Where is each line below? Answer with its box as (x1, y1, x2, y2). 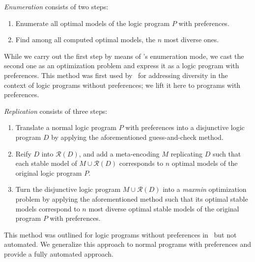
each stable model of (15, 158, 77, 168)
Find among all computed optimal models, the (15, 34, 155, 45)
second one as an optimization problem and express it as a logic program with (4, 60, 239, 71)
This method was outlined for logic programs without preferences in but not (4, 229, 237, 239)
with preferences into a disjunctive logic (125, 122, 245, 132)
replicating (170, 148, 202, 158)
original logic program (15, 167, 82, 178)
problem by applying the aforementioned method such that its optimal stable (15, 193, 248, 204)
